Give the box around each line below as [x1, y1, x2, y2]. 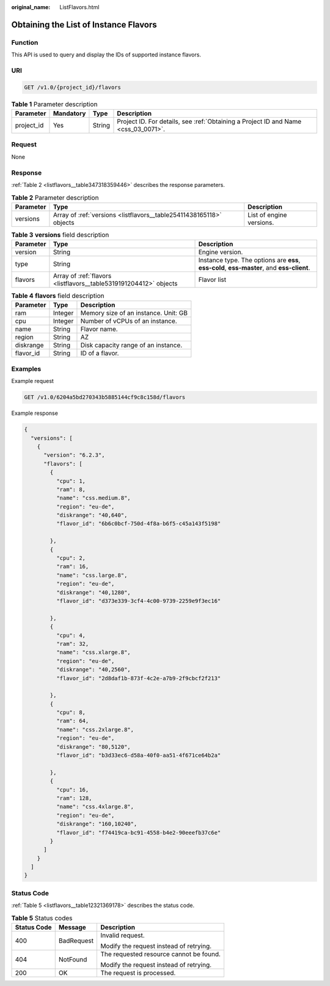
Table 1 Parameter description [11, 100, 98, 108]
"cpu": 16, [56, 786, 89, 793]
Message [58, 923, 87, 931]
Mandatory [53, 109, 86, 118]
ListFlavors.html [59, 4, 100, 10]
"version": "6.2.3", [43, 452, 105, 459]
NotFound [58, 955, 87, 963]
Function [11, 38, 38, 47]
